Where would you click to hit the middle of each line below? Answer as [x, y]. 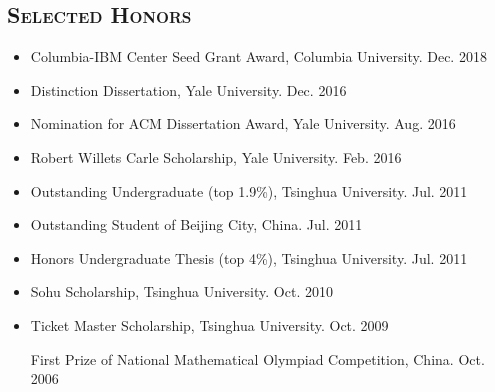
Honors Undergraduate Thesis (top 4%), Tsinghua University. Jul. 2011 [249, 257]
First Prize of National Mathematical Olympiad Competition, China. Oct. [257, 358]
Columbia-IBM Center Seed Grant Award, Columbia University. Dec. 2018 [258, 56]
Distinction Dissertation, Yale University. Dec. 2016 [188, 89]
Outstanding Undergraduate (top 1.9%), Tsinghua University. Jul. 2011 [249, 190]
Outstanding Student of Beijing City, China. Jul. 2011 [196, 224]
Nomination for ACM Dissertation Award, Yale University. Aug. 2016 [243, 123]
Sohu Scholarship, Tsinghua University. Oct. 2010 [181, 291]
